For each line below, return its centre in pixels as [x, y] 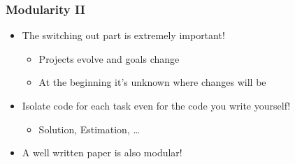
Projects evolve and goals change [109, 58]
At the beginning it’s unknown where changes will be [152, 82]
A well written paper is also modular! [102, 152]
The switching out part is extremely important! [123, 35]
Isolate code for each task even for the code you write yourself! [156, 105]
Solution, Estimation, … [89, 129]
